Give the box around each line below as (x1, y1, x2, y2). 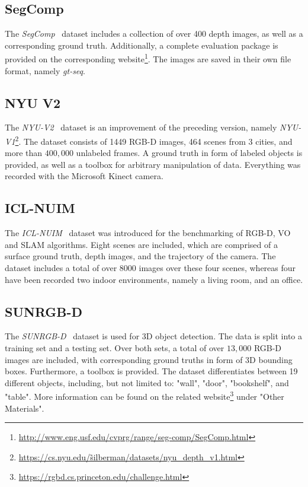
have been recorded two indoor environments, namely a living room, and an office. (5, 273, 303, 285)
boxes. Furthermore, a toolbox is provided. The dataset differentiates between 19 (5, 365, 298, 377)
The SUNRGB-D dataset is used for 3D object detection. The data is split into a (5, 330, 303, 342)
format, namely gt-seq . (5, 64, 85, 77)
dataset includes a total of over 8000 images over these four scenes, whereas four (5, 262, 296, 274)
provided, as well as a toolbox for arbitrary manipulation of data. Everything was (5, 158, 301, 170)
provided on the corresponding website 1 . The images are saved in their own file (5, 51, 291, 65)
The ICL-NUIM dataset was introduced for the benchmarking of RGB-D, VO (5, 227, 291, 239)
